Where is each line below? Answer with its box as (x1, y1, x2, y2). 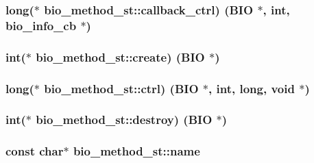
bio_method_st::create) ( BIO (36, 48, 205, 65)
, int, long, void (208, 79, 295, 97)
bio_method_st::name (73, 142, 200, 160)
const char (5, 142, 64, 160)
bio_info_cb (5, 16, 77, 34)
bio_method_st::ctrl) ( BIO (44, 79, 199, 97)
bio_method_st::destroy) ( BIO (36, 111, 213, 128)
